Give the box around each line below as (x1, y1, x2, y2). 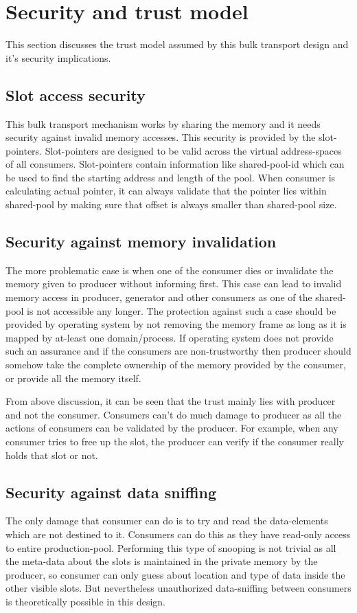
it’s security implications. (5, 50, 111, 65)
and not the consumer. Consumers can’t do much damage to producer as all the (5, 407, 342, 421)
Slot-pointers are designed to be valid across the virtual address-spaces (45, 143, 342, 157)
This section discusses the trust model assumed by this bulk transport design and (5, 37, 349, 52)
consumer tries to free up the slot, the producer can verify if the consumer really (5, 434, 344, 448)
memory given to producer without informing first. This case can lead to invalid (5, 276, 342, 291)
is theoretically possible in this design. (5, 594, 165, 608)
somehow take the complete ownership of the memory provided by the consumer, (5, 357, 346, 372)
